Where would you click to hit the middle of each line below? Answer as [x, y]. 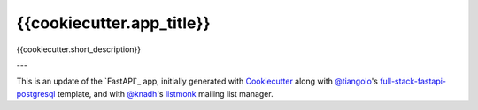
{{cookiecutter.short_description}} [79, 49]
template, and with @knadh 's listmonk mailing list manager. [165, 93]
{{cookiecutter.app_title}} [114, 23]
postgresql [36, 93]
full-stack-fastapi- [413, 81]
